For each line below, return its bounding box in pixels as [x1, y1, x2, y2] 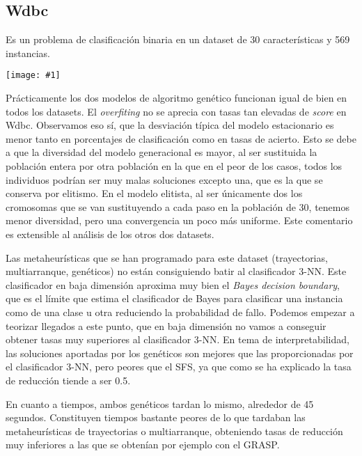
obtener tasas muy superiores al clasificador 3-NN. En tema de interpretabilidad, [6, 332, 349, 347]
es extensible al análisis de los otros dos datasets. [6, 226, 214, 241]
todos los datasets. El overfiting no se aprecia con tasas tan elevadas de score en [6, 104, 347, 118]
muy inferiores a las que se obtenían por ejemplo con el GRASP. [6, 437, 280, 452]
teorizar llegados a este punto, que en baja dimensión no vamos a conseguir [6, 318, 326, 333]
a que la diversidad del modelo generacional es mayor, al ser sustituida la [6, 145, 317, 159]
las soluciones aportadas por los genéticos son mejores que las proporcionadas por [6, 345, 354, 360]
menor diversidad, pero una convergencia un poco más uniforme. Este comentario [6, 213, 353, 228]
